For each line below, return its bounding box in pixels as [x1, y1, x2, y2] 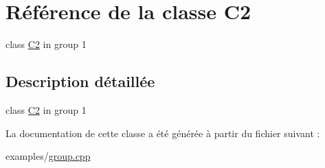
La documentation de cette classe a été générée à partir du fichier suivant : [5, 125, 320, 140]
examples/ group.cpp [5, 149, 91, 163]
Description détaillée [5, 71, 155, 92]
